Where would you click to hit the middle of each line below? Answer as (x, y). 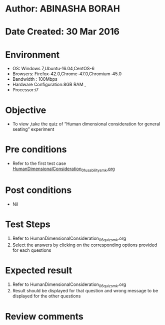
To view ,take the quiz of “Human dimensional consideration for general (86, 124)
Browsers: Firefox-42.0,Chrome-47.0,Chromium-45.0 (67, 74)
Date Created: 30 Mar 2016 (62, 32)
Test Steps (28, 224)
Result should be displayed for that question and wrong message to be (85, 291)
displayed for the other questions (46, 296)
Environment (32, 54)
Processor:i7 (25, 90)
